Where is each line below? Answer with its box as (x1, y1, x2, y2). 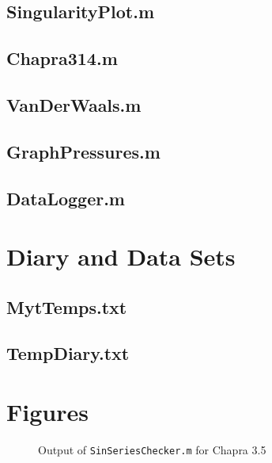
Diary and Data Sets (6, 240, 236, 273)
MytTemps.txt (6, 294, 127, 319)
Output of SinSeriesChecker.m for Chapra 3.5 (38, 441, 266, 457)
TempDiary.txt (6, 341, 130, 365)
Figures (6, 396, 89, 428)
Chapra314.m (6, 46, 118, 71)
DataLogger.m (6, 186, 125, 210)
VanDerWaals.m (6, 92, 142, 117)
